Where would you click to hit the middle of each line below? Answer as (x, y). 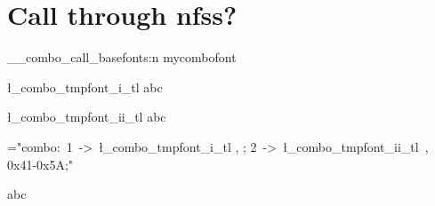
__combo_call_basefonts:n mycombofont (122, 57)
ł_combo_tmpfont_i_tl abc (85, 87)
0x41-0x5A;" (40, 164)
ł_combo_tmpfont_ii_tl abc (87, 117)
